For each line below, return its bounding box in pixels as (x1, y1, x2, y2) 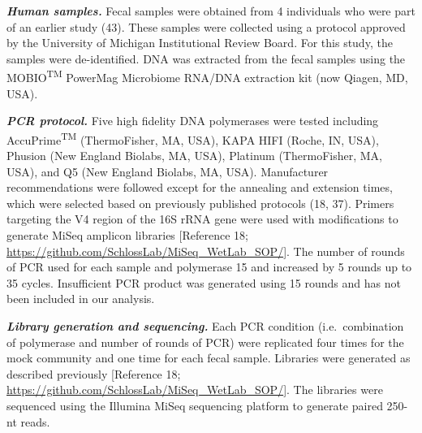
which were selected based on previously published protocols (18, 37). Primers (6, 194, 394, 211)
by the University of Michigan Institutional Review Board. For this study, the (6, 34, 393, 51)
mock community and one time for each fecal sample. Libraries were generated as (6, 349, 411, 366)
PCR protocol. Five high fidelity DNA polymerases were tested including (6, 112, 379, 129)
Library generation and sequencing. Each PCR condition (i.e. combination (6, 318, 404, 334)
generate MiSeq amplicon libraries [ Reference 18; (6, 227, 248, 244)
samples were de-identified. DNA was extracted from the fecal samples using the (6, 50, 406, 67)
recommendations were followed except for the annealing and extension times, (6, 179, 393, 196)
